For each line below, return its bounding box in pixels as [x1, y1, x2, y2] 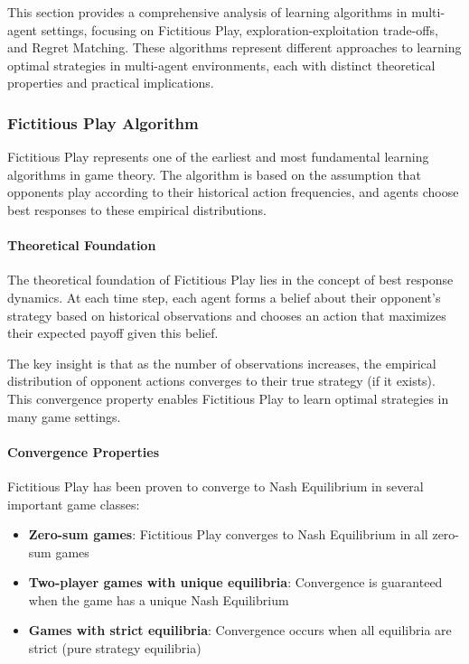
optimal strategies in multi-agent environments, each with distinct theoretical [7, 55, 436, 74]
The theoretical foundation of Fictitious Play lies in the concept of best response [7, 270, 454, 289]
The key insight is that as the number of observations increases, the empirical [7, 353, 436, 372]
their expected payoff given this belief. [7, 323, 219, 342]
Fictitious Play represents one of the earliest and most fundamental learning [7, 147, 429, 166]
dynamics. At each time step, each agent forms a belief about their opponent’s [7, 287, 441, 306]
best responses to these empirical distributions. [7, 200, 267, 219]
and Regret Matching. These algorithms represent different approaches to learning [7, 38, 462, 57]
